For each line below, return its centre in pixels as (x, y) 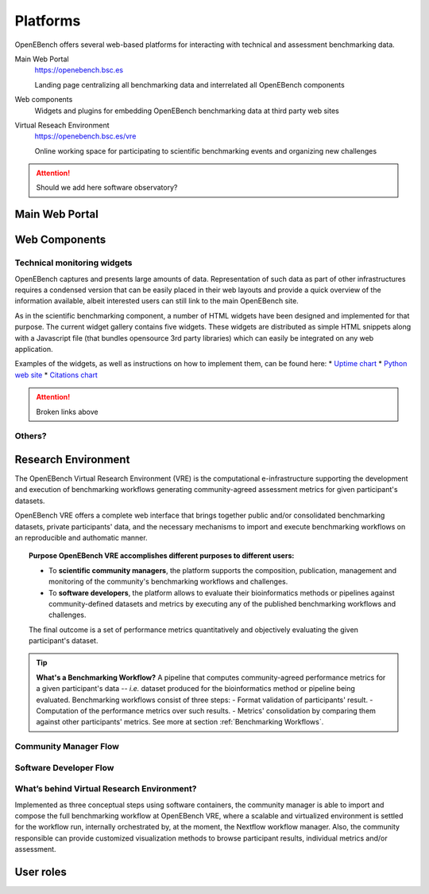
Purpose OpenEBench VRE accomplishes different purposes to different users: (162, 556)
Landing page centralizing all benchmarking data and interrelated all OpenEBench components (189, 84)
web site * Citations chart (56, 375)
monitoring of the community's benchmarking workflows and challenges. (168, 582)
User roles (41, 872)
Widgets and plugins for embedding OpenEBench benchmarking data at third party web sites (187, 111)
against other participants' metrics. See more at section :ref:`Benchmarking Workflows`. (180, 722)
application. (34, 349)
